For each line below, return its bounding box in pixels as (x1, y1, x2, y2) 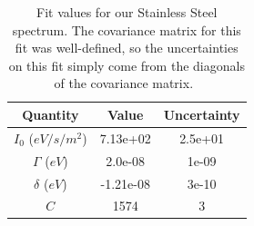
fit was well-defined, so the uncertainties (15, 38, 239, 57)
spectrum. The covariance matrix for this (12, 20, 241, 39)
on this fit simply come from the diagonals (8, 55, 245, 74)
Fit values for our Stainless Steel (36, 3, 218, 21)
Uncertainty (163, 104, 240, 123)
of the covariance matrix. (54, 74, 194, 93)
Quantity (22, 104, 79, 123)
